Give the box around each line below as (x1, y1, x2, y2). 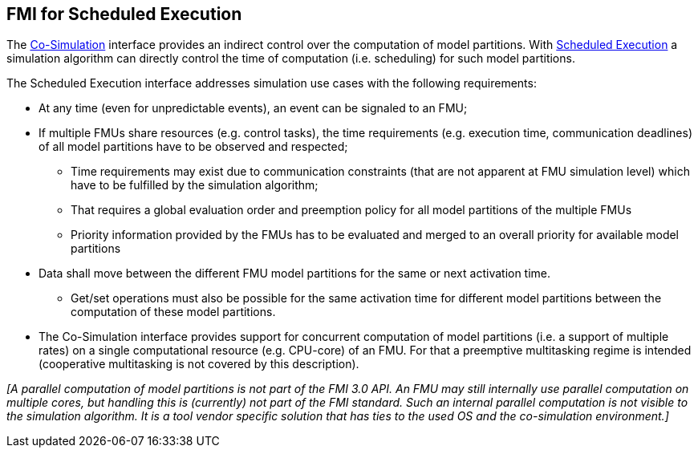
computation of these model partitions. (71, 305, 276, 319)
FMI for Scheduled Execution (6, 4, 242, 24)
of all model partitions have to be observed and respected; (39, 140, 348, 154)
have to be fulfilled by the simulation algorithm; (71, 178, 319, 193)
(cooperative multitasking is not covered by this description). (39, 357, 359, 371)
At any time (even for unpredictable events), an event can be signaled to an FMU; (39, 101, 468, 116)
